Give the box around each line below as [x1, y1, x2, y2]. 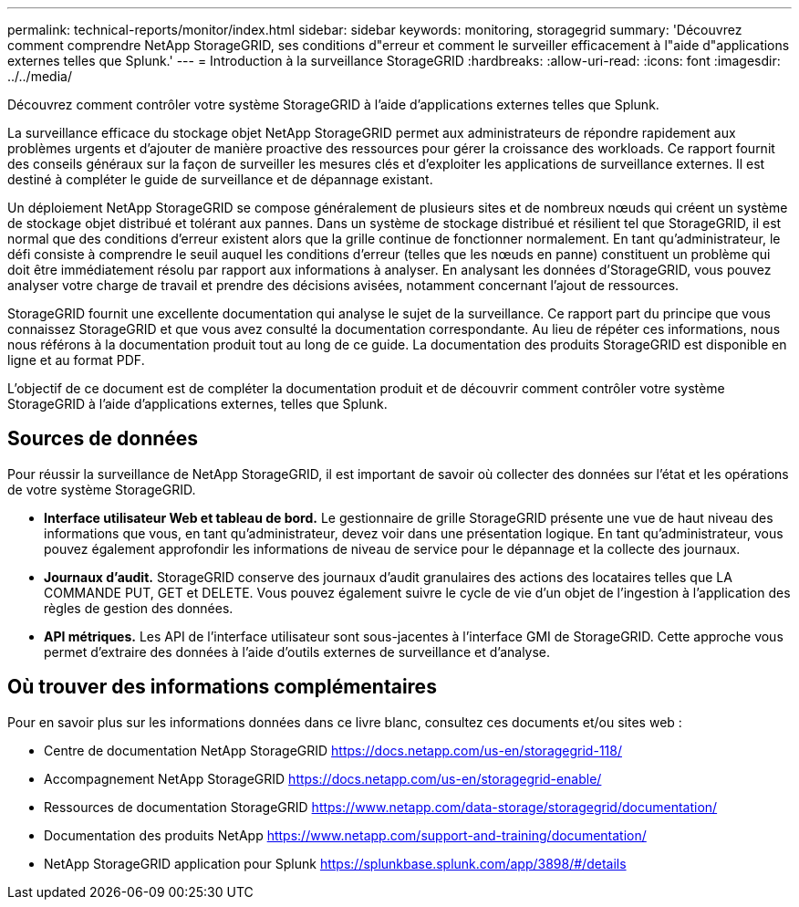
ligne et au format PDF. [7, 352, 145, 368]
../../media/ [7, 68, 72, 84]
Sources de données [7, 427, 199, 451]
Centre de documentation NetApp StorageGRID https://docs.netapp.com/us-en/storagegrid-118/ [44, 742, 622, 758]
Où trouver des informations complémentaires [7, 675, 437, 699]
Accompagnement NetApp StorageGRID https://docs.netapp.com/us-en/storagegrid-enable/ [44, 770, 602, 787]
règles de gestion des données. [44, 599, 233, 616]
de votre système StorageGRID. [7, 481, 196, 497]
